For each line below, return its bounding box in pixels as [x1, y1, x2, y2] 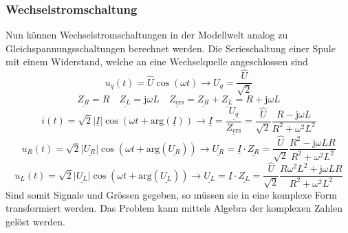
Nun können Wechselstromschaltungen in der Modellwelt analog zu [6, 27, 288, 42]
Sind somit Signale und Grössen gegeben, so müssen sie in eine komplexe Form [6, 187, 337, 201]
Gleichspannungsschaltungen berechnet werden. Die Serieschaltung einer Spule [6, 41, 336, 55]
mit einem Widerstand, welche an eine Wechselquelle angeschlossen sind [6, 54, 308, 69]
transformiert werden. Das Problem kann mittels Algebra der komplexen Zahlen [6, 201, 343, 215]
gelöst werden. [6, 214, 65, 228]
